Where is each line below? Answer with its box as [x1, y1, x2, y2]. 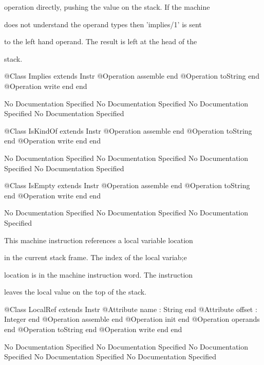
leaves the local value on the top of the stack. [4, 286, 147, 297]
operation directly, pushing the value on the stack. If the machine [4, 2, 210, 12]
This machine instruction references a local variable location [4, 234, 193, 245]
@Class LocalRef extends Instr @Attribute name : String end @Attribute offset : [4, 303, 257, 314]
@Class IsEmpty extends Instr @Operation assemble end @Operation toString [4, 180, 250, 191]
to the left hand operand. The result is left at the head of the [4, 36, 197, 47]
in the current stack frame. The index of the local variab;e [4, 252, 187, 263]
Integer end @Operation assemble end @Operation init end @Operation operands [4, 314, 260, 324]
